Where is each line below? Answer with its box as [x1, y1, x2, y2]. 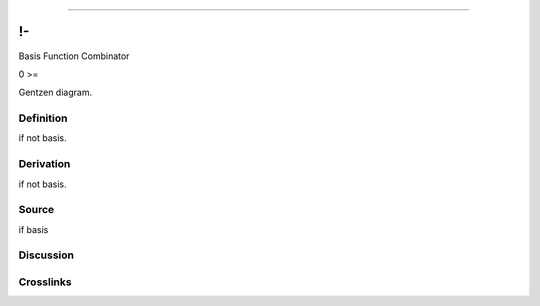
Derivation [18, 157, 71, 171]
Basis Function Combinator [18, 50, 130, 62]
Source [18, 203, 55, 217]
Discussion [18, 248, 75, 262]
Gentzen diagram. [18, 86, 93, 99]
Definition [18, 111, 68, 125]
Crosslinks [18, 275, 72, 289]
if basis [18, 223, 49, 235]
